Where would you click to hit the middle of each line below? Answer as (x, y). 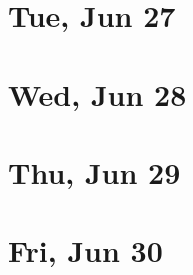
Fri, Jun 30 (85, 250)
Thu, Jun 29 (94, 171)
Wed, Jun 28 (97, 93)
